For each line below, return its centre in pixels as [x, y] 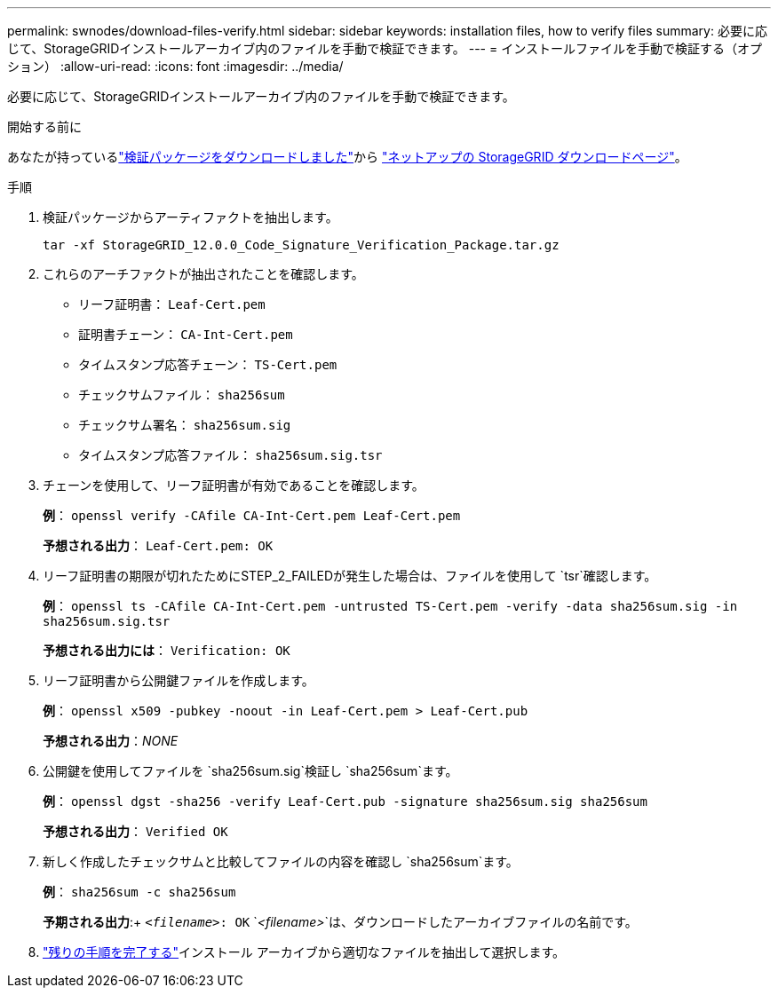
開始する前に [44, 126]
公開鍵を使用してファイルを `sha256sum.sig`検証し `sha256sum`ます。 [250, 771]
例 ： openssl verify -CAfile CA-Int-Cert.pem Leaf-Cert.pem [252, 515]
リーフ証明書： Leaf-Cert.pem [172, 304]
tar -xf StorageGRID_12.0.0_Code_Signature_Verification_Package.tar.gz [301, 245]
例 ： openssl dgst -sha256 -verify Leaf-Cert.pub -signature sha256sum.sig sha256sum [345, 801]
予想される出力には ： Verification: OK [167, 650]
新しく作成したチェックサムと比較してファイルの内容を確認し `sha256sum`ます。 [281, 861]
